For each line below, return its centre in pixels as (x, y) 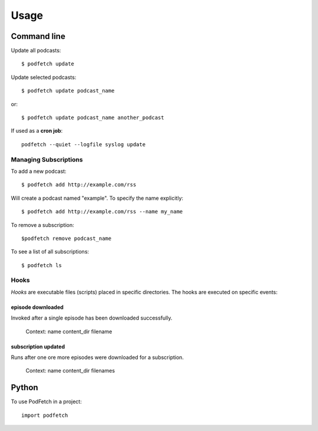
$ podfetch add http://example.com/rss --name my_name (102, 212)
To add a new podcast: (39, 171)
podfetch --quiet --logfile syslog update (84, 144)
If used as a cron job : (37, 131)
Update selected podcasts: (44, 77)
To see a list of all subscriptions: (50, 252)
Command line (38, 36)
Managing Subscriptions (47, 159)
